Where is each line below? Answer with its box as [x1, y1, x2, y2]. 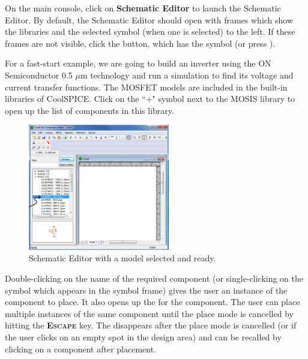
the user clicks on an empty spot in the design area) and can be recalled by [5, 330, 282, 343]
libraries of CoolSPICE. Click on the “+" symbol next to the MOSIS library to [5, 92, 295, 105]
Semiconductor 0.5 [5, 68, 73, 81]
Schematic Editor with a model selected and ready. [29, 252, 216, 264]
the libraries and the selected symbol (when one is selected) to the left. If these [5, 25, 295, 38]
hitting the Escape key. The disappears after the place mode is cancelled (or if [5, 319, 297, 331]
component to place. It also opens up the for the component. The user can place [5, 295, 300, 308]
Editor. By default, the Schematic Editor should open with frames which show [5, 13, 294, 26]
